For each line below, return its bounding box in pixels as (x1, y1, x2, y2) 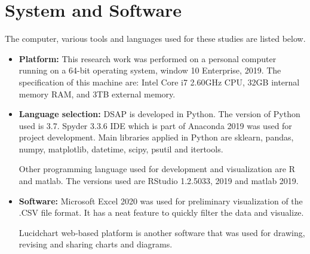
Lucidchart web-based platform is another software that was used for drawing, (19, 226, 305, 238)
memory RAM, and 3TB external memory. (19, 87, 176, 100)
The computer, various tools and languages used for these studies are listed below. (5, 32, 306, 45)
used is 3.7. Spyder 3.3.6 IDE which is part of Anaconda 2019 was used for (19, 119, 292, 131)
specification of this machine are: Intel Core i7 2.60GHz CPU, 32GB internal (19, 75, 300, 88)
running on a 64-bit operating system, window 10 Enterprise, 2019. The (19, 64, 281, 76)
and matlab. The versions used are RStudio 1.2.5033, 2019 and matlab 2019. (19, 175, 299, 187)
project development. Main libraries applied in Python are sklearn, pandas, (19, 131, 294, 143)
